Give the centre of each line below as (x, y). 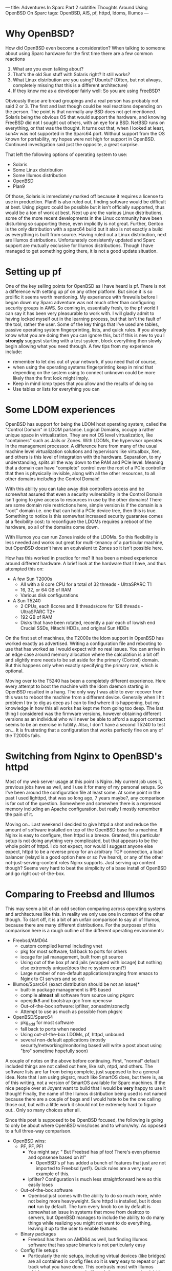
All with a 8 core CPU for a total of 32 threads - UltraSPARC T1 (86, 584)
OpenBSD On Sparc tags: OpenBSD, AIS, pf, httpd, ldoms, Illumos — (77, 13)
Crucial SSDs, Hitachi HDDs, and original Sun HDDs (74, 628)
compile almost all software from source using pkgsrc (77, 995)
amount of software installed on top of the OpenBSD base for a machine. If (84, 830)
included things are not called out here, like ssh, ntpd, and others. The (79, 1066)
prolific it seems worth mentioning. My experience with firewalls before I (81, 297)
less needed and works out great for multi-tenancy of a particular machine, (84, 542)
